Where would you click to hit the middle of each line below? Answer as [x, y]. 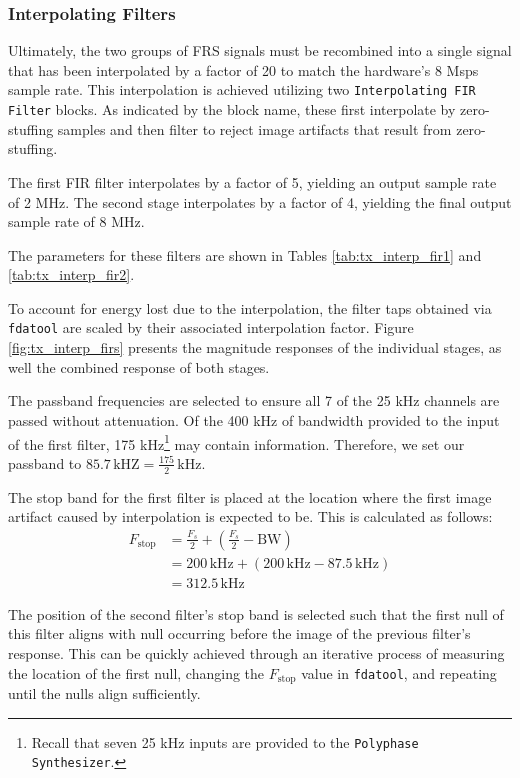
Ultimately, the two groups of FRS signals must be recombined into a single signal [260, 50]
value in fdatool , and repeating [399, 672]
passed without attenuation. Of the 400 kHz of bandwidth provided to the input [254, 419]
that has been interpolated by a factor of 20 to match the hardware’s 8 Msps [243, 69]
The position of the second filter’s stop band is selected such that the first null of [256, 613]
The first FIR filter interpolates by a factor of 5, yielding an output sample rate [252, 181]
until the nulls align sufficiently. [104, 693]
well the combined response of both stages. [139, 366]
